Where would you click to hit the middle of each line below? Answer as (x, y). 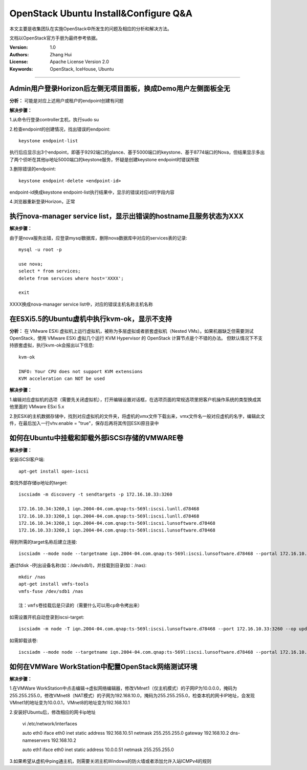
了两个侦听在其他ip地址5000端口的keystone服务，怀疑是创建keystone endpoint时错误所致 (104, 159)
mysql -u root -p (40, 250)
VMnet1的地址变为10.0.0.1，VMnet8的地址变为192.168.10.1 (70, 703)
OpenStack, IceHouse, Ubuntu (82, 69)
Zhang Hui (61, 54)
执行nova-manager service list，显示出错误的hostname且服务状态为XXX (127, 216)
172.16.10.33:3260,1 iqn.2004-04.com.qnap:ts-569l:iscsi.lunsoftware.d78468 (117, 530)
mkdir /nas (32, 577)
